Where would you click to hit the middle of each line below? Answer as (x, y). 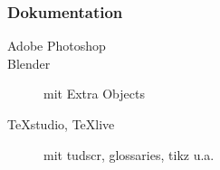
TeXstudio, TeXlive (61, 124)
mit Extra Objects (94, 94)
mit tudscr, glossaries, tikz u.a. (129, 154)
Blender (29, 63)
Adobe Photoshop (57, 46)
